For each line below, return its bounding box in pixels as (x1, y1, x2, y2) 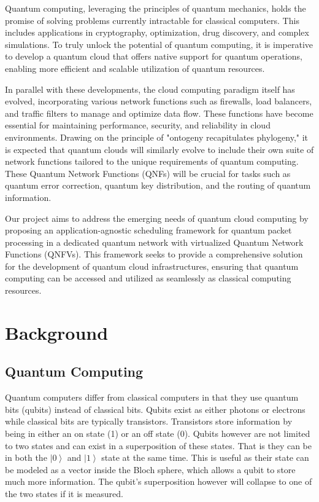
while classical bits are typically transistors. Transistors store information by (5, 415, 293, 428)
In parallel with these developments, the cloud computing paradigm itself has (5, 82, 295, 95)
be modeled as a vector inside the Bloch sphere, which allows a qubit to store (5, 463, 296, 476)
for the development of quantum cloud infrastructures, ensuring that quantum (5, 259, 299, 272)
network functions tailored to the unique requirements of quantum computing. (5, 155, 299, 168)
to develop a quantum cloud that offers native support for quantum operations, (5, 50, 302, 63)
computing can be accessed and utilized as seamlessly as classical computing (5, 272, 291, 284)
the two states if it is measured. (5, 487, 123, 500)
